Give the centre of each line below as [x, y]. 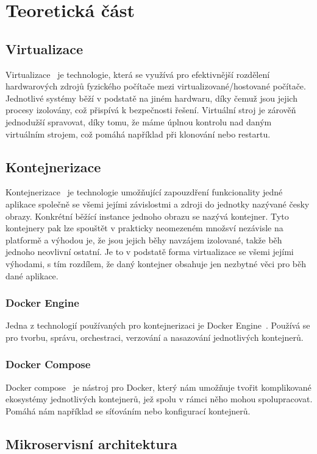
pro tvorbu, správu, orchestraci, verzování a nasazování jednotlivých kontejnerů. [155, 337]
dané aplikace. [32, 275]
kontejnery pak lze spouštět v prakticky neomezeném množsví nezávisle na [144, 228]
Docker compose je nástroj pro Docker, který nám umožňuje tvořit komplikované [158, 387]
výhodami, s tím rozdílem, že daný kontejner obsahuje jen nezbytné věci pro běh [156, 263]
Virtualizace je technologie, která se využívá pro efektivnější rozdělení [138, 74]
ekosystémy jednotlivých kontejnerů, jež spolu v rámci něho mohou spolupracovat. [159, 399]
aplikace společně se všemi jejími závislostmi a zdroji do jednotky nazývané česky [158, 204]
